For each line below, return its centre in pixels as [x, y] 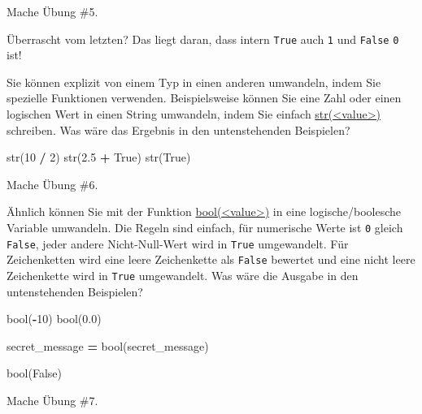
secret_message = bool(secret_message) [108, 345]
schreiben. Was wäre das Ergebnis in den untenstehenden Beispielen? [178, 129]
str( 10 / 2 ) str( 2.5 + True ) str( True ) [99, 157]
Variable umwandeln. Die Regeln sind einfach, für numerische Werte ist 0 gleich [205, 227]
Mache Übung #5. [52, 11]
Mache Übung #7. [52, 400]
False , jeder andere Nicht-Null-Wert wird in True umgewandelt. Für [178, 243]
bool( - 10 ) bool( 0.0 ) [54, 319]
